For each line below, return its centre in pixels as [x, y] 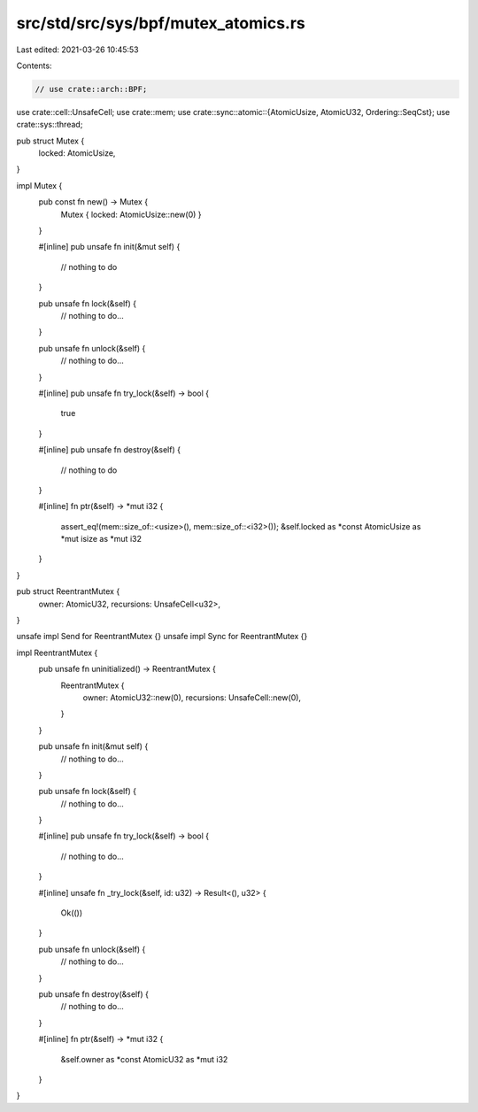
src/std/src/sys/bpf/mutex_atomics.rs [161, 23]
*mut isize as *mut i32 [101, 539]
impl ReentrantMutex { [57, 653]
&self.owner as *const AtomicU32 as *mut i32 [144, 1059]
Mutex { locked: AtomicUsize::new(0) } [131, 214]
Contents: [34, 66]
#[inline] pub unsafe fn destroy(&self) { [110, 450]
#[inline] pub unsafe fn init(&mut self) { [109, 247]
